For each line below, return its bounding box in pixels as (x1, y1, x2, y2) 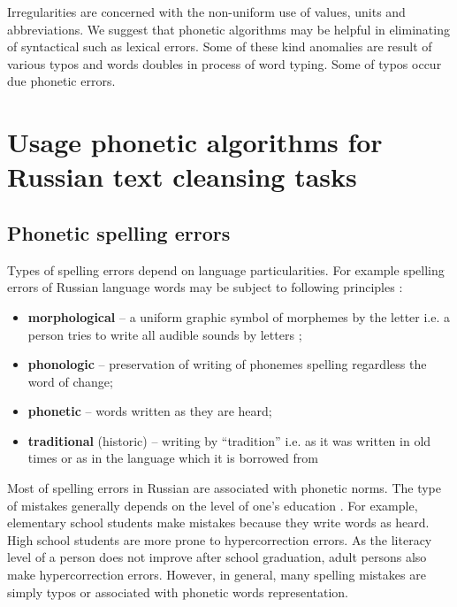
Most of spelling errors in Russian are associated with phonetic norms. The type (7, 479, 441, 497)
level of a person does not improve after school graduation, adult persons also (7, 548, 427, 566)
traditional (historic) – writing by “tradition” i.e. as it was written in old (27, 431, 431, 449)
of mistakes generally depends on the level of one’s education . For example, (7, 496, 418, 514)
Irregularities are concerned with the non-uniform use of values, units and (7, 3, 406, 20)
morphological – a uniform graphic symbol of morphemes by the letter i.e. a (27, 307, 451, 326)
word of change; (27, 372, 113, 390)
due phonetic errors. (7, 72, 116, 90)
